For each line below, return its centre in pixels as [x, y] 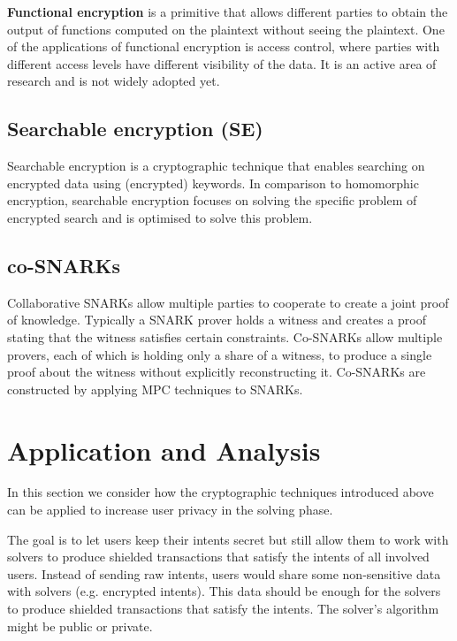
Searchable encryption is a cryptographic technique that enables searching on [216, 166]
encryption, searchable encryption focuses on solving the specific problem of [212, 200]
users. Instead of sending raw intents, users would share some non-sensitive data [224, 573]
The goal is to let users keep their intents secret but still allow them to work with [228, 539]
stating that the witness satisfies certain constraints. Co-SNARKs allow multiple [225, 336]
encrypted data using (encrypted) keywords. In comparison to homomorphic [213, 183]
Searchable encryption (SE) [135, 129]
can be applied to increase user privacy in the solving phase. [170, 510]
